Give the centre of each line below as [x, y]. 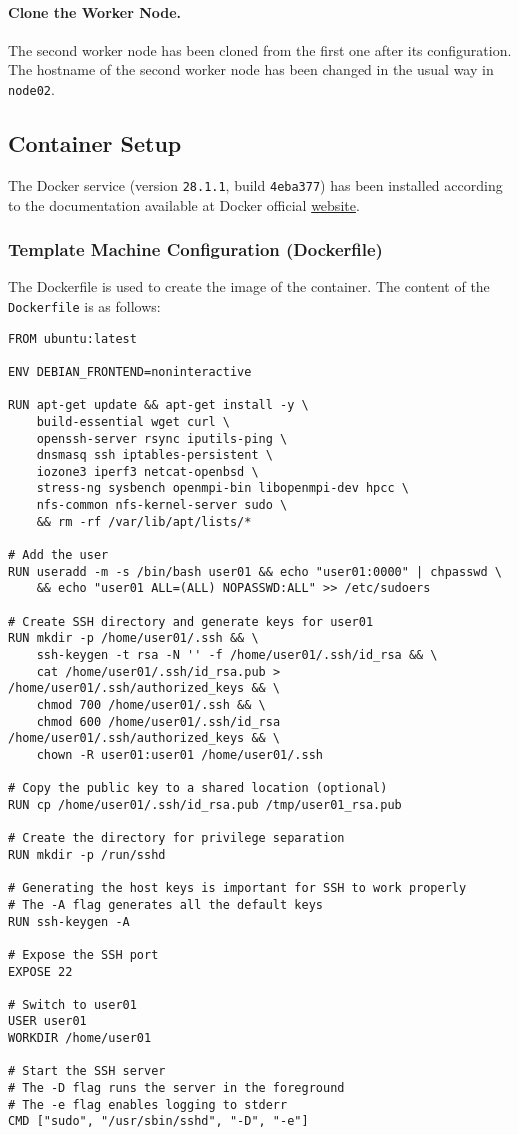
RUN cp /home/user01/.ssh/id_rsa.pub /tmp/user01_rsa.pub [205, 804]
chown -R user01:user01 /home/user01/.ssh [179, 754]
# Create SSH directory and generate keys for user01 [191, 621]
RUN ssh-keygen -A [69, 921]
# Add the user [58, 555]
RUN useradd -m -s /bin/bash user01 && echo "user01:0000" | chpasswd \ [255, 571]
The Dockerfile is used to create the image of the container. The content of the [249, 286]
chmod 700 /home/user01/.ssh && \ [151, 705]
